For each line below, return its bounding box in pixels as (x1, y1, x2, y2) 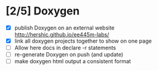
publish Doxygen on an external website (14, 24, 115, 31)
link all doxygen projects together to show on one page (14, 37, 152, 45)
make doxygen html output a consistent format (14, 58, 131, 65)
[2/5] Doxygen (5, 4, 80, 18)
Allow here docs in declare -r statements (14, 44, 116, 52)
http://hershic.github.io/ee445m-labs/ (14, 31, 110, 38)
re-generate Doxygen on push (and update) (14, 51, 123, 58)
